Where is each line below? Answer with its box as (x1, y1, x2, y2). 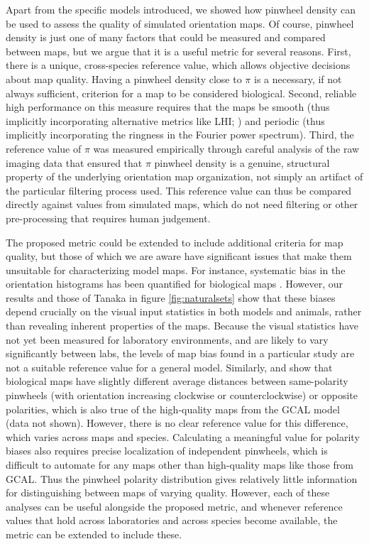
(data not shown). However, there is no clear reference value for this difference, (6, 415, 348, 430)
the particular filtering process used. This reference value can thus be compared (6, 183, 352, 197)
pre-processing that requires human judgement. (6, 210, 211, 225)
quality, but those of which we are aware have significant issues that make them (6, 249, 352, 263)
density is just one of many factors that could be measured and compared (6, 30, 326, 45)
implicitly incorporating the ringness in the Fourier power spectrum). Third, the (6, 127, 354, 142)
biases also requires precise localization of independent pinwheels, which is (6, 443, 328, 458)
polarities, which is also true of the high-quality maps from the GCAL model (6, 401, 340, 416)
